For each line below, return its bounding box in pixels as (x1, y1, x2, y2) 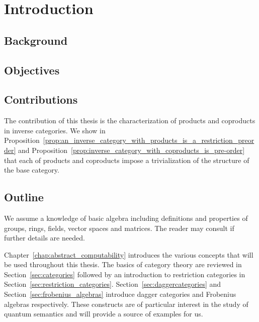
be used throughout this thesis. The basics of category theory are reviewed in (4, 259, 242, 270)
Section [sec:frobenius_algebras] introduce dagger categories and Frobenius (4, 289, 236, 299)
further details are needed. (4, 232, 85, 243)
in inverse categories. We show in (4, 125, 106, 135)
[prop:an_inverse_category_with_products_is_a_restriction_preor (43, 135, 254, 145)
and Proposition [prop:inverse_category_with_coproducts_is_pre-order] (18, 144, 245, 155)
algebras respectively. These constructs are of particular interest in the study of (4, 298, 248, 309)
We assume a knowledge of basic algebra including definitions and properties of (4, 212, 248, 223)
